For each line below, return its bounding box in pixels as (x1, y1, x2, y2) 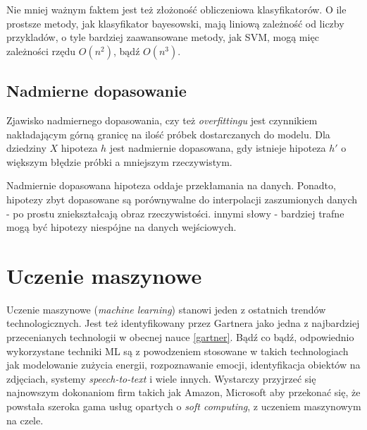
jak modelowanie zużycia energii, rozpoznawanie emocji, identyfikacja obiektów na (6, 357, 361, 372)
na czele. (6, 412, 44, 427)
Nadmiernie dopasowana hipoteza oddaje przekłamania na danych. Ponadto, (6, 178, 336, 193)
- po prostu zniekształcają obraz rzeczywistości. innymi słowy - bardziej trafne (6, 205, 344, 220)
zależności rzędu (6, 43, 76, 58)
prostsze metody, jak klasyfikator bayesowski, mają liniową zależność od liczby (6, 16, 344, 30)
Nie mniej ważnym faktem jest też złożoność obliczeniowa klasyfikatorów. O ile (6, 2, 347, 16)
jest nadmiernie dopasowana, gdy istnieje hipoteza (109, 141, 326, 155)
